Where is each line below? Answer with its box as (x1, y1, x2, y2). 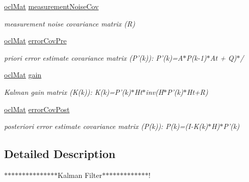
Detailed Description (4, 146, 116, 162)
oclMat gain (4, 69, 42, 80)
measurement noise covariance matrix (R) (4, 18, 135, 29)
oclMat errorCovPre (4, 35, 67, 46)
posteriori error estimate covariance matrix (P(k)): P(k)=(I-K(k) (4, 121, 208, 132)
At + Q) (210, 52, 237, 63)
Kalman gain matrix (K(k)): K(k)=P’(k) (4, 86, 131, 97)
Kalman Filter (58, 169, 102, 180)
